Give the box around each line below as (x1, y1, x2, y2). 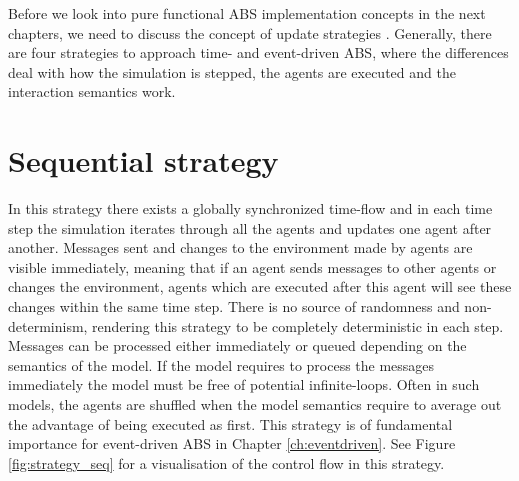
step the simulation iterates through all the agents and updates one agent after (8, 217, 492, 238)
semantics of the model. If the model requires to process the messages (8, 354, 435, 375)
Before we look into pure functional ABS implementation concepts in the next (8, 3, 486, 23)
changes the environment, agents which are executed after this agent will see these (8, 276, 512, 297)
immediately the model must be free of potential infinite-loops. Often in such (8, 374, 480, 395)
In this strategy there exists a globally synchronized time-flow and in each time (8, 198, 493, 219)
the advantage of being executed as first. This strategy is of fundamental (8, 413, 453, 434)
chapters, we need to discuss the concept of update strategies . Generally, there (8, 22, 492, 43)
